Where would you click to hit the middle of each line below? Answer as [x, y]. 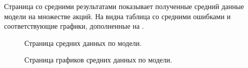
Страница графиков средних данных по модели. [98, 60]
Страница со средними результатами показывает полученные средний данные [124, 6]
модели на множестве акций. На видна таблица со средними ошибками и [117, 16]
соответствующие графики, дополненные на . [74, 26]
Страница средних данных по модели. [83, 43]
